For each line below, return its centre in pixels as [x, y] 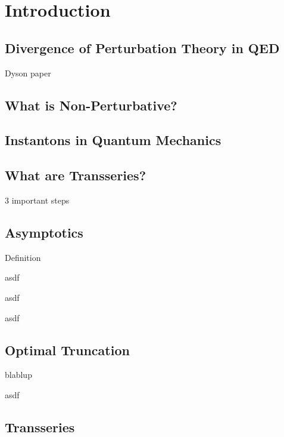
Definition [23, 257]
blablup [18, 375]
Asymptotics [44, 232]
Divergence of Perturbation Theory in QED [142, 47]
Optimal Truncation [67, 350]
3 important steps [37, 200]
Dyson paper [28, 73]
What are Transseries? [76, 175]
